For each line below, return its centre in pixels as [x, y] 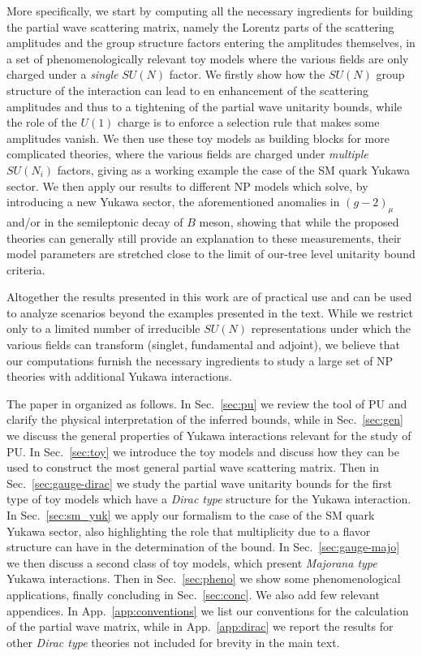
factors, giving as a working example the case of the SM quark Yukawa [234, 169]
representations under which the [331, 328]
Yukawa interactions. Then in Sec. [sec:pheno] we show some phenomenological [204, 578]
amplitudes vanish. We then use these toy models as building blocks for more [198, 138]
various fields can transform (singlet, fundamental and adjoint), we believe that [204, 345]
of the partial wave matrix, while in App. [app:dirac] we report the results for [200, 626]
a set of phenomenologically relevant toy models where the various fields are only [208, 58]
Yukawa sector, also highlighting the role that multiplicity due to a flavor [189, 531]
